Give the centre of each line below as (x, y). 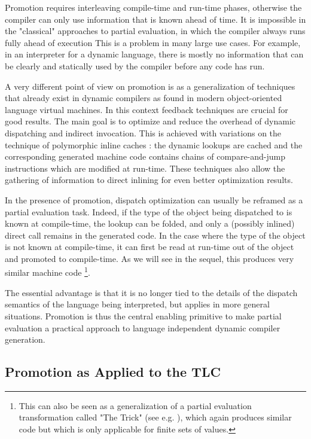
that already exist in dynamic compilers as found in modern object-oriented (144, 98)
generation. (25, 339)
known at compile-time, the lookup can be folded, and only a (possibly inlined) (150, 223)
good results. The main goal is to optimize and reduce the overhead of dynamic (150, 121)
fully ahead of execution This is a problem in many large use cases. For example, (153, 42)
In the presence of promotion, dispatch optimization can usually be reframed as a (154, 199)
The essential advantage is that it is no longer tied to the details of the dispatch (151, 292)
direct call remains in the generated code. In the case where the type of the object (155, 235)
